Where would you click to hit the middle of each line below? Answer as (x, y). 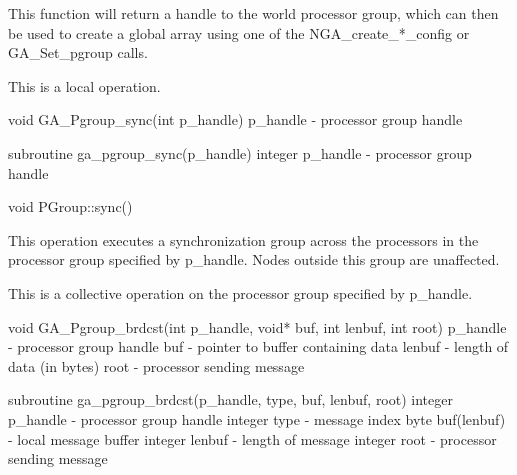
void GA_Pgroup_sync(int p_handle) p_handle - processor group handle (235, 119)
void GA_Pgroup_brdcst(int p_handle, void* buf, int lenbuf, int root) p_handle (257, 326)
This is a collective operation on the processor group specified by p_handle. (240, 292)
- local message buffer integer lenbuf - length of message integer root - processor (252, 438)
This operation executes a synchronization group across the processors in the (243, 239)
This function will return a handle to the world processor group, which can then (253, 13)
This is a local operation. (84, 85)
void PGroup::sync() (70, 206)
